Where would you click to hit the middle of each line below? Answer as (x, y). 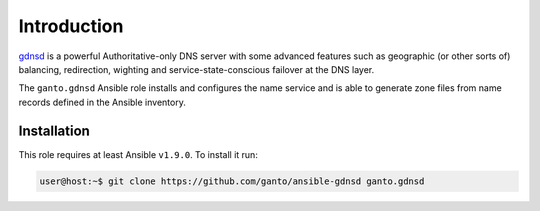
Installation (54, 130)
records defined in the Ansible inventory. (102, 102)
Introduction (71, 26)
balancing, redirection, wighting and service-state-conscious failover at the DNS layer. (196, 69)
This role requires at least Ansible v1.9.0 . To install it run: (138, 154)
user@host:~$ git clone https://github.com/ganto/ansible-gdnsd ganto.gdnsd (232, 181)
